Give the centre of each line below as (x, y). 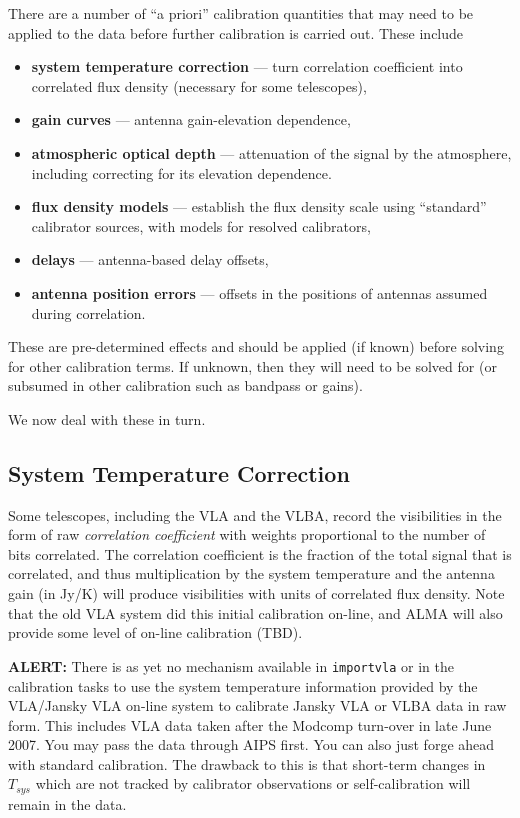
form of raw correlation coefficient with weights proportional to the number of (247, 534)
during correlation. (88, 312)
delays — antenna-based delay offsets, (150, 259)
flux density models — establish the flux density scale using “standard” (259, 206)
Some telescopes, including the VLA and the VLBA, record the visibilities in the (255, 514)
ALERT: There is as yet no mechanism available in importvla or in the (231, 665)
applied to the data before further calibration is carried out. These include (236, 32)
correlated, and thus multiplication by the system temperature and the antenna (251, 573)
